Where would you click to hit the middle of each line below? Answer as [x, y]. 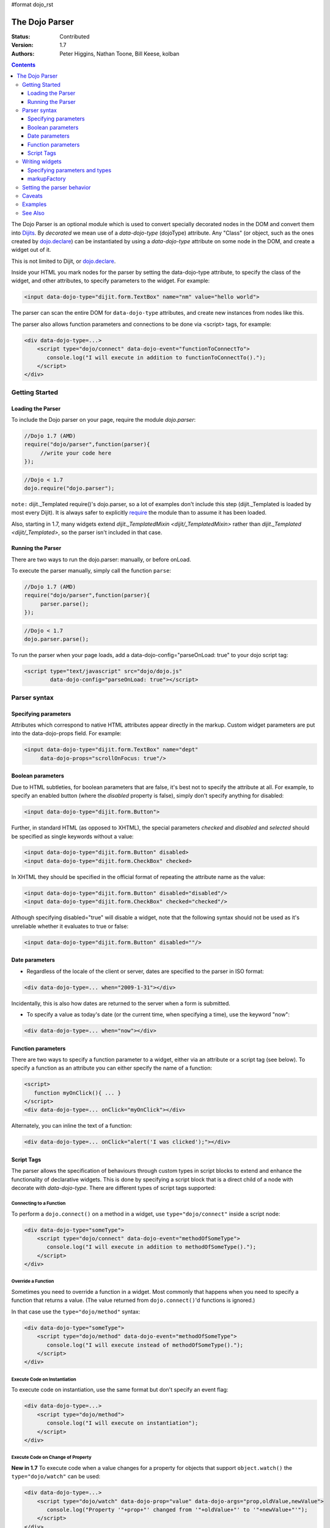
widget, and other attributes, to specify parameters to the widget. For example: [111, 281]
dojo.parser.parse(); [57, 639]
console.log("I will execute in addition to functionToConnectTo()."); [156, 357]
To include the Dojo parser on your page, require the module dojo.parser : [103, 419]
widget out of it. [31, 250]
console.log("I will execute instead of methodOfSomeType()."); [145, 1345]
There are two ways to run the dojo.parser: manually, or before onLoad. [101, 559]
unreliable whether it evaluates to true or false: [70, 926]
